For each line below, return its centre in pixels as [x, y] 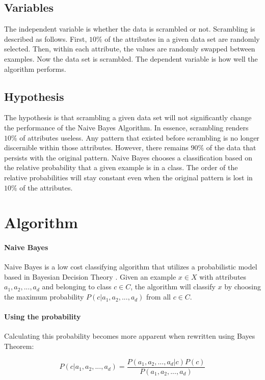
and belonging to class [77, 287]
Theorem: [19, 346]
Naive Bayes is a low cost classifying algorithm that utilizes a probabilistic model [131, 267]
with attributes [223, 276]
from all [158, 297]
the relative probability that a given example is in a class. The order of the [121, 167]
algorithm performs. [35, 69]
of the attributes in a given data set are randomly [182, 38]
